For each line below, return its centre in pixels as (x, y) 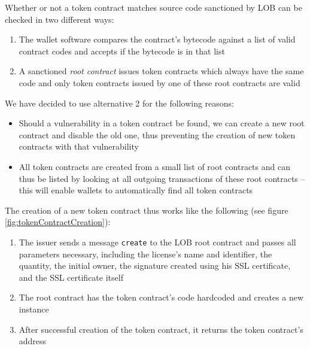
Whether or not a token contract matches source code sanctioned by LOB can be (154, 7)
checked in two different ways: (60, 19)
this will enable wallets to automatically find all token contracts (136, 190)
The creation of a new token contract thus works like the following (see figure (147, 210)
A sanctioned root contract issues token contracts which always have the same (161, 71)
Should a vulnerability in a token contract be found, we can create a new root (162, 123)
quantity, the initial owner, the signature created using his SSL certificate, (155, 265)
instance (34, 309)
